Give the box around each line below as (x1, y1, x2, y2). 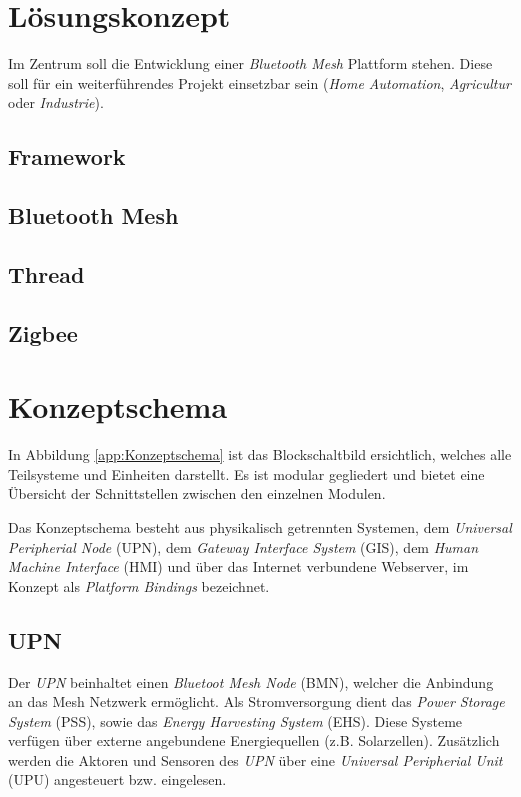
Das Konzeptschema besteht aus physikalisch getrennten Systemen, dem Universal (8, 516, 512, 537)
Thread (8, 258, 85, 289)
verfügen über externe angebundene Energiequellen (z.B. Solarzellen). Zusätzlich (8, 730, 500, 751)
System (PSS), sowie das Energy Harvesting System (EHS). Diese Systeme (8, 710, 463, 731)
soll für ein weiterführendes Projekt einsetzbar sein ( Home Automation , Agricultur (8, 72, 511, 93)
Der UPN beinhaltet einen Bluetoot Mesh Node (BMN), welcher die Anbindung (8, 671, 494, 692)
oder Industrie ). (8, 92, 104, 113)
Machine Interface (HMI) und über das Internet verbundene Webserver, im (8, 556, 469, 577)
